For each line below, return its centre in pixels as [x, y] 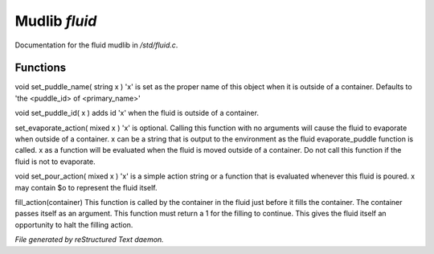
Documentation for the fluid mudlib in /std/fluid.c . [96, 45]
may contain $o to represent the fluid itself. [86, 187]
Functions [41, 68]
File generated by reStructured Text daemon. [89, 240]
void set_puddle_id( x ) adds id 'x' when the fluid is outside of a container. [137, 113]
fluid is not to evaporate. [55, 162]
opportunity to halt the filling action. [74, 224]
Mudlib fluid [56, 21]
